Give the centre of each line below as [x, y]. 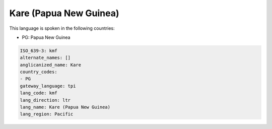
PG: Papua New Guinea [46, 37]
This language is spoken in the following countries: [62, 28]
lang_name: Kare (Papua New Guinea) [65, 107]
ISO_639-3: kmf [39, 51]
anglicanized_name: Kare [51, 65]
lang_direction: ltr [45, 100]
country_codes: [39, 72]
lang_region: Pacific [47, 114]
